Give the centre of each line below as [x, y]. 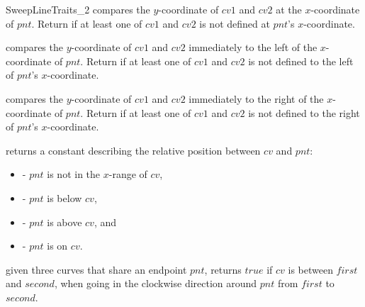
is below [64, 197]
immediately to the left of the [253, 47]
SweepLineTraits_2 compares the [78, 9]
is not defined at [235, 23]
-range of [128, 174]
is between [310, 269]
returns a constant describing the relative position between [133, 150]
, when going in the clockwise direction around [156, 283]
